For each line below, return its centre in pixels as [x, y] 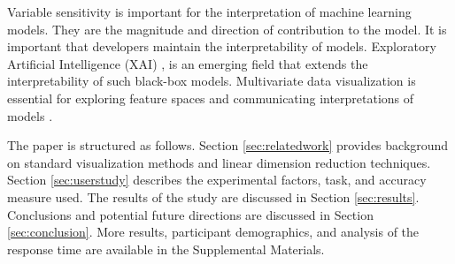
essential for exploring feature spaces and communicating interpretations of [211, 98]
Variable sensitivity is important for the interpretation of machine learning [209, 11]
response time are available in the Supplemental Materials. [166, 249]
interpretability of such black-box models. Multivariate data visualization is [212, 81]
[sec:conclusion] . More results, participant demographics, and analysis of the [213, 232]
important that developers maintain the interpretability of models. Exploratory [222, 46]
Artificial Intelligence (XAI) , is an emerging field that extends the [188, 63]
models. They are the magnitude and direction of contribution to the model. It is [227, 29]
